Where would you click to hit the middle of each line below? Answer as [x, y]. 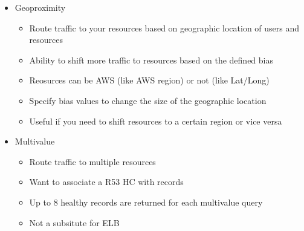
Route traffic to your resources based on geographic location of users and [164, 28]
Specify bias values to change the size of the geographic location [148, 100]
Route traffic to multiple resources [92, 161]
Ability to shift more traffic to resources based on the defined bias [151, 60]
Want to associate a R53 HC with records [106, 182]
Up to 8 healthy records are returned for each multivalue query [146, 202]
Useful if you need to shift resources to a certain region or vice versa [156, 121]
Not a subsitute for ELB [74, 222]
